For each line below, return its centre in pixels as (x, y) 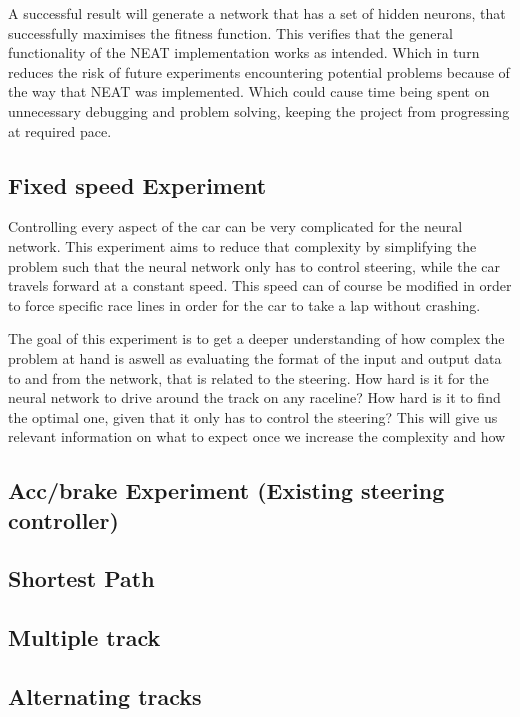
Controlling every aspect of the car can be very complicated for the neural (235, 226)
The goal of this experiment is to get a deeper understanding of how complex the (256, 338)
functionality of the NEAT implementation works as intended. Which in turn (244, 52)
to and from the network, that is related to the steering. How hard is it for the (248, 377)
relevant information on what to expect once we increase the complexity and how (257, 436)
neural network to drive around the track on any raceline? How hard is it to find (254, 397)
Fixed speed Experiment (137, 184)
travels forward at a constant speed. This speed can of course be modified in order (260, 285)
